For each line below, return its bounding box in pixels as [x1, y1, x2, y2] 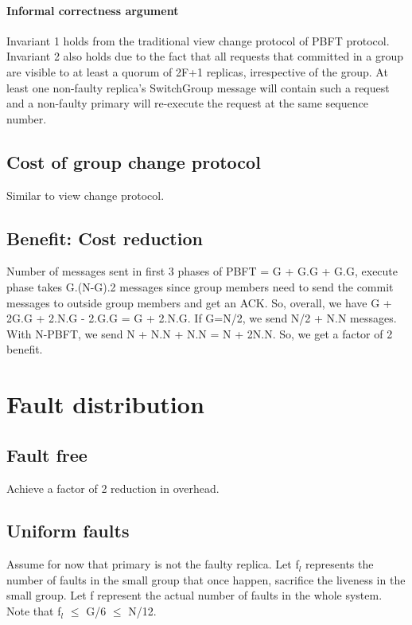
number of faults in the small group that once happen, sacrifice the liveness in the [6, 571, 406, 588]
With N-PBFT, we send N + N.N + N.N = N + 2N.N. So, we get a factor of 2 [6, 325, 393, 342]
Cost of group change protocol [6, 149, 261, 174]
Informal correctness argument [6, 2, 179, 18]
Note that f [6, 603, 61, 619]
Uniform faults [6, 518, 130, 543]
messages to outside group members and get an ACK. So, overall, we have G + [6, 294, 392, 311]
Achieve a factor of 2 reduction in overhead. [6, 479, 220, 496]
